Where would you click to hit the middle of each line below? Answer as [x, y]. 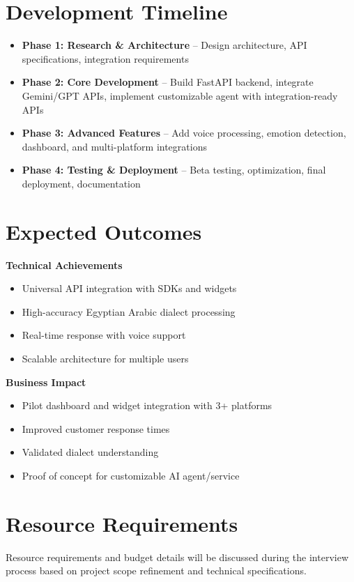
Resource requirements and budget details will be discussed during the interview [177, 557]
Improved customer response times [96, 428]
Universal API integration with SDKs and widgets [129, 288]
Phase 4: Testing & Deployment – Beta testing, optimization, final [174, 170]
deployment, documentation [81, 183]
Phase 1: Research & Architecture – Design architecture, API [164, 45]
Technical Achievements [64, 265]
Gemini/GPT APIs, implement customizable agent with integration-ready [180, 95]
